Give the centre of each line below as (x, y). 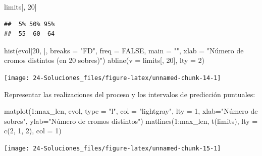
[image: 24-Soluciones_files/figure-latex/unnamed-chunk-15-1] (113, 148)
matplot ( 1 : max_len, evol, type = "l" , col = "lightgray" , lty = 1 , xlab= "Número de (131, 111)
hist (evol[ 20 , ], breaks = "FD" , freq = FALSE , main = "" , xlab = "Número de (124, 50)
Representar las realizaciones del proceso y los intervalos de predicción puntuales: (130, 94)
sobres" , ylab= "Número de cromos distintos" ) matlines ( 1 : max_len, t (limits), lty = (131, 121)
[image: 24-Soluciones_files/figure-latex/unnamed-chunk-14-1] (113, 78)
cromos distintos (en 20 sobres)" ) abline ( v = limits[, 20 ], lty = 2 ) (104, 60)
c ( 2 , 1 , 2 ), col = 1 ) (33, 131)
